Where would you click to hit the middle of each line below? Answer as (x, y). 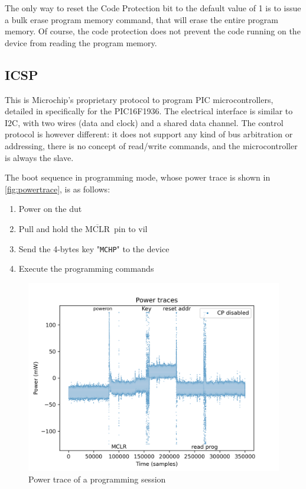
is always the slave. (39, 157)
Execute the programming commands (86, 268)
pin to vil (131, 228)
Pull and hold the (51, 228)
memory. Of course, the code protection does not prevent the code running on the (153, 31)
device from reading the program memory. (81, 42)
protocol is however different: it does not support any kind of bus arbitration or (149, 134)
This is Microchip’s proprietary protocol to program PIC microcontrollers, (139, 99)
